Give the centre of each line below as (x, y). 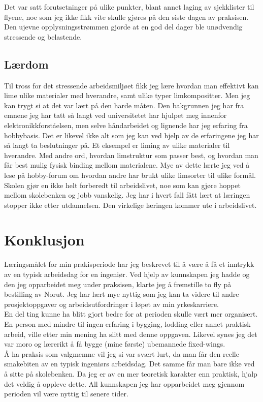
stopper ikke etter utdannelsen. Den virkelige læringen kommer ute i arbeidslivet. (130, 205)
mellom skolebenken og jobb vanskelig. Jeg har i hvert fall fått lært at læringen (127, 195)
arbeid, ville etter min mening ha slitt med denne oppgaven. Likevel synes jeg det (131, 334)
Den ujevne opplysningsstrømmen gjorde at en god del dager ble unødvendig (123, 27)
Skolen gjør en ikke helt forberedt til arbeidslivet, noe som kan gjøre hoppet (122, 185)
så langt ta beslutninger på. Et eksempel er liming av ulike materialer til (117, 145)
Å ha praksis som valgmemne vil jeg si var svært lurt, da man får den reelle (122, 353)
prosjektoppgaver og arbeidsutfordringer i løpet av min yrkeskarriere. (112, 304)
